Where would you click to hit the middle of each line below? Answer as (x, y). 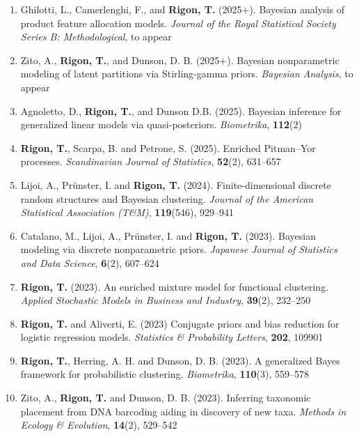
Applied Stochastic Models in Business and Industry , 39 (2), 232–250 (166, 300)
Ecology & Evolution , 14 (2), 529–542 (99, 425)
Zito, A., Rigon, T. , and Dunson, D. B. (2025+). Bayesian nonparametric (180, 60)
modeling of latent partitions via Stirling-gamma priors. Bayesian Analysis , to (187, 74)
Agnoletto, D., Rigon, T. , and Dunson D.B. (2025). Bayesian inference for (181, 110)
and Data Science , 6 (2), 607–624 (90, 262)
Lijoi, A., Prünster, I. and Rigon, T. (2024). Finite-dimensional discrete (176, 184)
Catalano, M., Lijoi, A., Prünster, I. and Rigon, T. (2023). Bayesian (168, 235)
